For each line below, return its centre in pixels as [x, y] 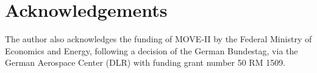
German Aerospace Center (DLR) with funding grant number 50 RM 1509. [145, 62]
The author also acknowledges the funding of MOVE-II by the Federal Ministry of [158, 39]
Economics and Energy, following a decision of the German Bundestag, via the [151, 50]
